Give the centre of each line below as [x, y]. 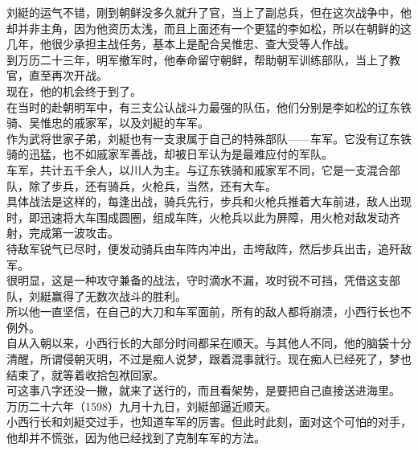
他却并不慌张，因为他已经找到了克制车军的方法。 [136, 438]
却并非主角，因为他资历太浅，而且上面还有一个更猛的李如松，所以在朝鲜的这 [209, 28]
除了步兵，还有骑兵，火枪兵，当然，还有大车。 [152, 185]
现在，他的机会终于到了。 [74, 90]
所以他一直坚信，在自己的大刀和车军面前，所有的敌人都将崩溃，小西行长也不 [209, 312]
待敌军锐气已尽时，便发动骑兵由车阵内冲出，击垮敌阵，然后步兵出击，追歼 [203, 248]
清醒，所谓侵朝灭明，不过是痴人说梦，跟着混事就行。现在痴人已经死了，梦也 [209, 359]
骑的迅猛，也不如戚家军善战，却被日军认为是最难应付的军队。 [170, 154]
